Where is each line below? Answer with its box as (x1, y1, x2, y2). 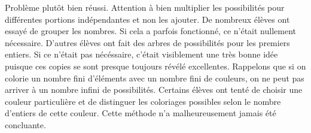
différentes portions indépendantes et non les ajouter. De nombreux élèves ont (5, 13, 290, 25)
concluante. (5, 118, 46, 131)
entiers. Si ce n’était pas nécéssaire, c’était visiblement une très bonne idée (5, 48, 278, 61)
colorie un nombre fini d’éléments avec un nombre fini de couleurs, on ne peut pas (5, 71, 304, 84)
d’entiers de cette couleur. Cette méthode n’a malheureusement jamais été (5, 107, 276, 119)
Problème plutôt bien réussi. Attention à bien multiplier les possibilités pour (5, 1, 285, 13)
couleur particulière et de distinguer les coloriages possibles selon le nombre (5, 95, 281, 107)
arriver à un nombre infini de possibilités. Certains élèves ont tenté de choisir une (5, 83, 303, 96)
